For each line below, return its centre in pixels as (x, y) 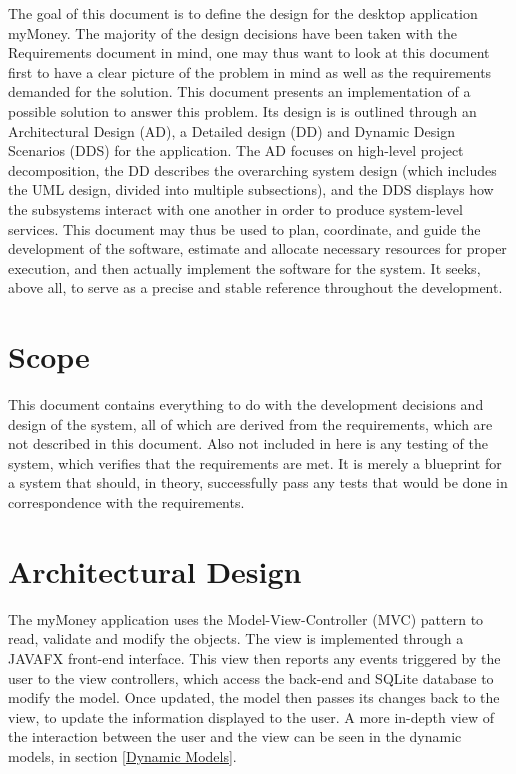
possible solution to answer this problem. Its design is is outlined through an (242, 110)
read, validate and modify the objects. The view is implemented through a (236, 638)
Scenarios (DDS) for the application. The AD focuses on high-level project (236, 150)
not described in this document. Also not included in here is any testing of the (248, 443)
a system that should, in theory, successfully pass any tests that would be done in (258, 482)
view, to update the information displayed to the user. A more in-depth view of (251, 716)
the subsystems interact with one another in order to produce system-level (235, 208)
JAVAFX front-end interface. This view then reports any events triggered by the (254, 657)
